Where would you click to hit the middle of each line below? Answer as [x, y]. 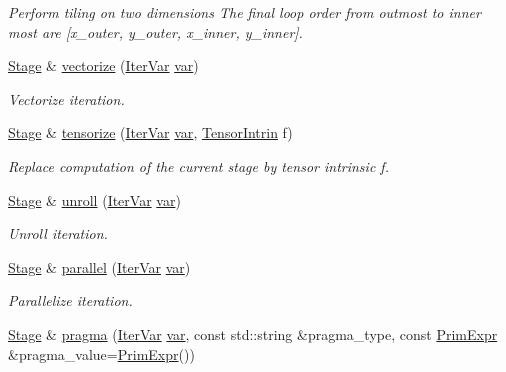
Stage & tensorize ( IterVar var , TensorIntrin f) [150, 132]
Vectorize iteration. [66, 98]
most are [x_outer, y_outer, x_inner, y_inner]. [155, 31]
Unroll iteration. [58, 233]
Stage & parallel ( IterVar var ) [99, 266]
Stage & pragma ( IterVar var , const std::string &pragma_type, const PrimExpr [253, 333]
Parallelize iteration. [70, 300]
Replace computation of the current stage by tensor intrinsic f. [198, 165]
